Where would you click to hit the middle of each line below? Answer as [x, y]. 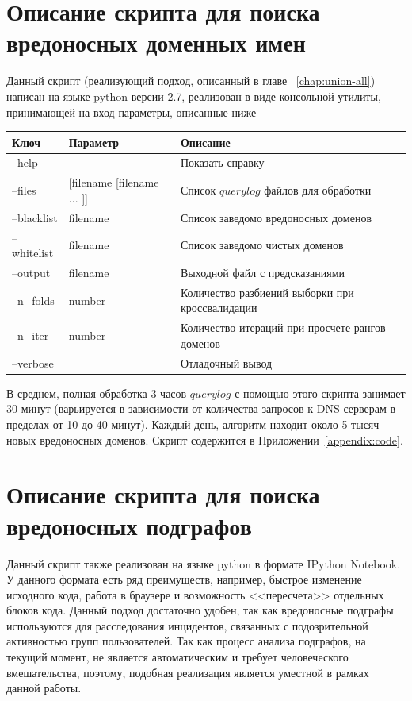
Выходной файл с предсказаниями [262, 272]
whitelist [33, 253]
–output [31, 272]
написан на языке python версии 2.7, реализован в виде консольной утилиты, [194, 96]
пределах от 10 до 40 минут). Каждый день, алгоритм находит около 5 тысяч [193, 424]
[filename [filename [114, 182]
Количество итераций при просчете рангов [283, 327]
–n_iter [31, 335]
